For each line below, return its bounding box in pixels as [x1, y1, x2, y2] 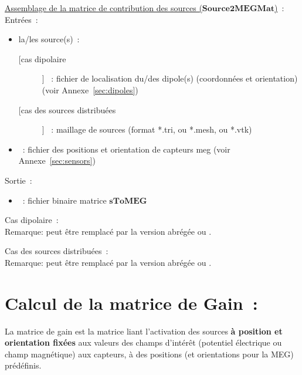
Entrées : [5, 13, 38, 25]
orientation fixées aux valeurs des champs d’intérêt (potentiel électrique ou [5, 336, 282, 349]
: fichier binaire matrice [22, 194, 107, 206]
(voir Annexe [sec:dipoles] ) [42, 83, 138, 96]
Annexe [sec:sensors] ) [18, 154, 96, 167]
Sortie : [5, 174, 32, 186]
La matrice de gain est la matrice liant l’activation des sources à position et [5, 325, 283, 337]
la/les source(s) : [18, 33, 80, 45]
